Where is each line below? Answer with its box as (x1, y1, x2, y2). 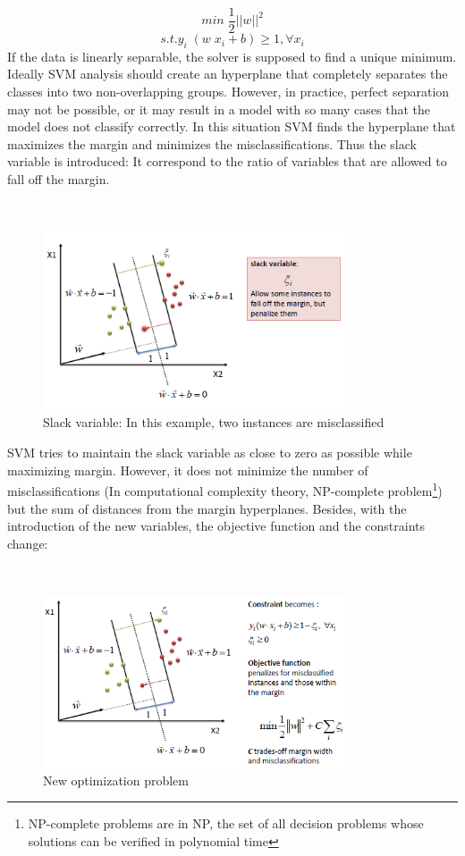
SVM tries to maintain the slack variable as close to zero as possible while (7, 443, 412, 462)
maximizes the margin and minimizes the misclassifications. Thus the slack (7, 134, 417, 153)
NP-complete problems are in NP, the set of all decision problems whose (28, 814, 424, 833)
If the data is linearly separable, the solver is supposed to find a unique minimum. (7, 46, 457, 65)
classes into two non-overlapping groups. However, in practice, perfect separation (7, 82, 450, 101)
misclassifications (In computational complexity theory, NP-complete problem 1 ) (7, 479, 443, 499)
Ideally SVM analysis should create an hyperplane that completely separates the (7, 64, 448, 83)
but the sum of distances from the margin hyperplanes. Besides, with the (7, 499, 407, 517)
